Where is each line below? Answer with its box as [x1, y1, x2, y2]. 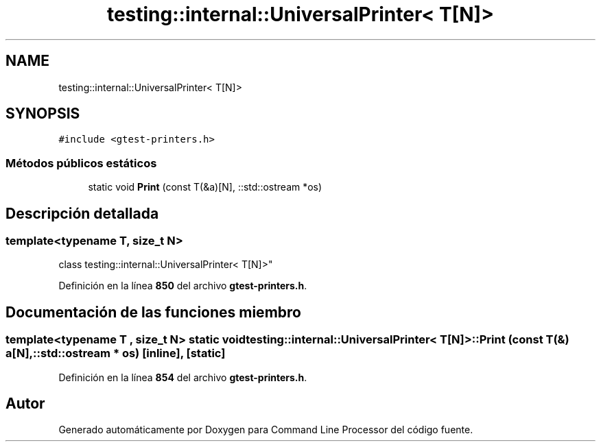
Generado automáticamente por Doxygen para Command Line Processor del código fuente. [58, 424, 473, 436]
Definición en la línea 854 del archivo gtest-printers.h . [58, 371, 307, 383]
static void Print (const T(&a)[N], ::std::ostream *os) [88, 181, 322, 193]
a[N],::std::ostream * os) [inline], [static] [5, 346, 226, 361]
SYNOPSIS [5, 105, 80, 123]
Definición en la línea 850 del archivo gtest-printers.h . [58, 280, 307, 292]
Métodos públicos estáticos [5, 156, 157, 170]
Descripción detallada [5, 204, 159, 222]
